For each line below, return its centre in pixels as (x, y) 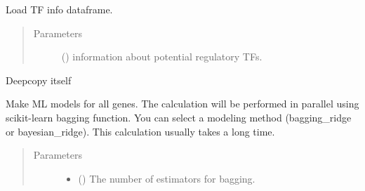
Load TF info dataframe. (59, 9)
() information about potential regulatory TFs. (162, 57)
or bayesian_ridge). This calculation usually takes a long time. (140, 131)
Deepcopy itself (39, 80)
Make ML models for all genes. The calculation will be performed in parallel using (182, 104)
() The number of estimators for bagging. (167, 178)
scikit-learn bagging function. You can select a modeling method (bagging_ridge (179, 117)
